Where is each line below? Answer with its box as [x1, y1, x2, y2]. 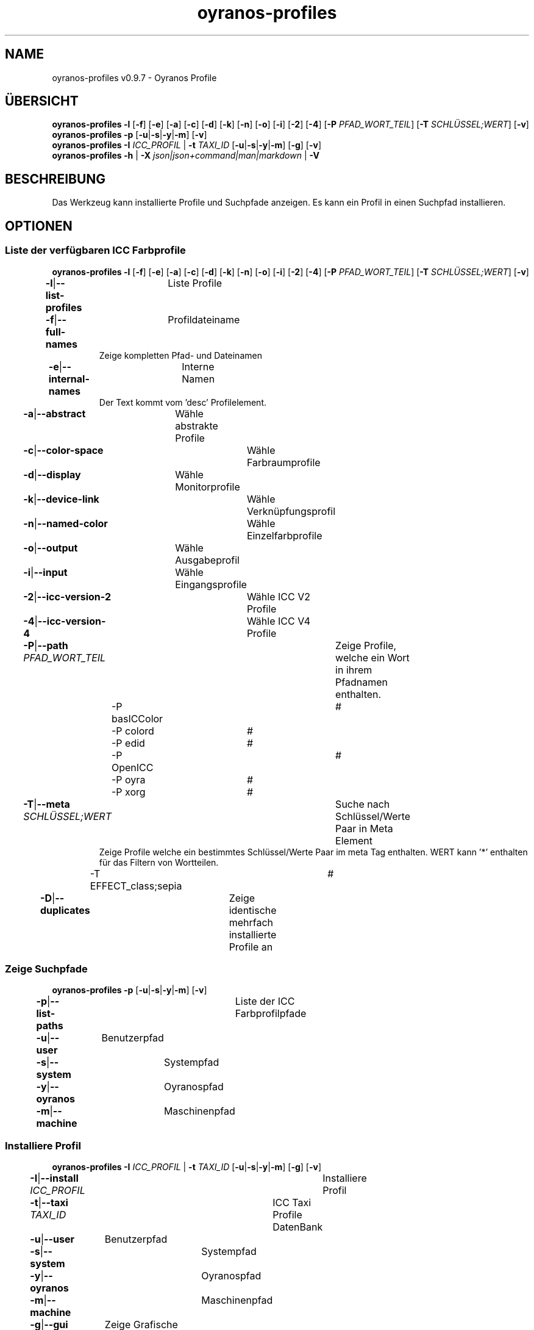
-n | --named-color [23, 517, 108, 530]
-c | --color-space [23, 444, 104, 456]
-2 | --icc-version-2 [23, 590, 112, 603]
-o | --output [23, 541, 78, 554]
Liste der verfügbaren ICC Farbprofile [5, 244, 186, 257]
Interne [182, 360, 215, 373]
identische [229, 904, 277, 916]
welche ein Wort [335, 651, 410, 664]
